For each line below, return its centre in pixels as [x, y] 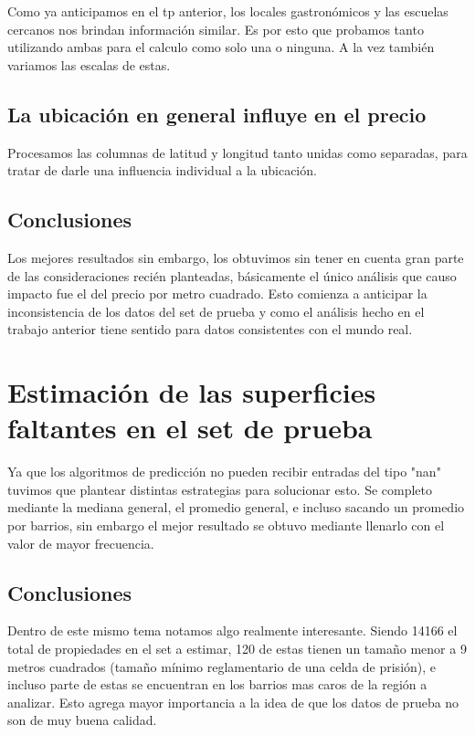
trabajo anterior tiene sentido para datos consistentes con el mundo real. [210, 329]
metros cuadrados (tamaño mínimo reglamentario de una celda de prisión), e [222, 666]
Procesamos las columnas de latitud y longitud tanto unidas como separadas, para [237, 152]
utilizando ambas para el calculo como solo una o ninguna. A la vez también [221, 47]
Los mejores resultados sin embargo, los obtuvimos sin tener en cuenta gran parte [236, 257]
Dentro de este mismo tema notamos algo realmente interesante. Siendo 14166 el [232, 630]
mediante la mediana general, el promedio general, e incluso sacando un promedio [236, 507]
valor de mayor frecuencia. [81, 543]
